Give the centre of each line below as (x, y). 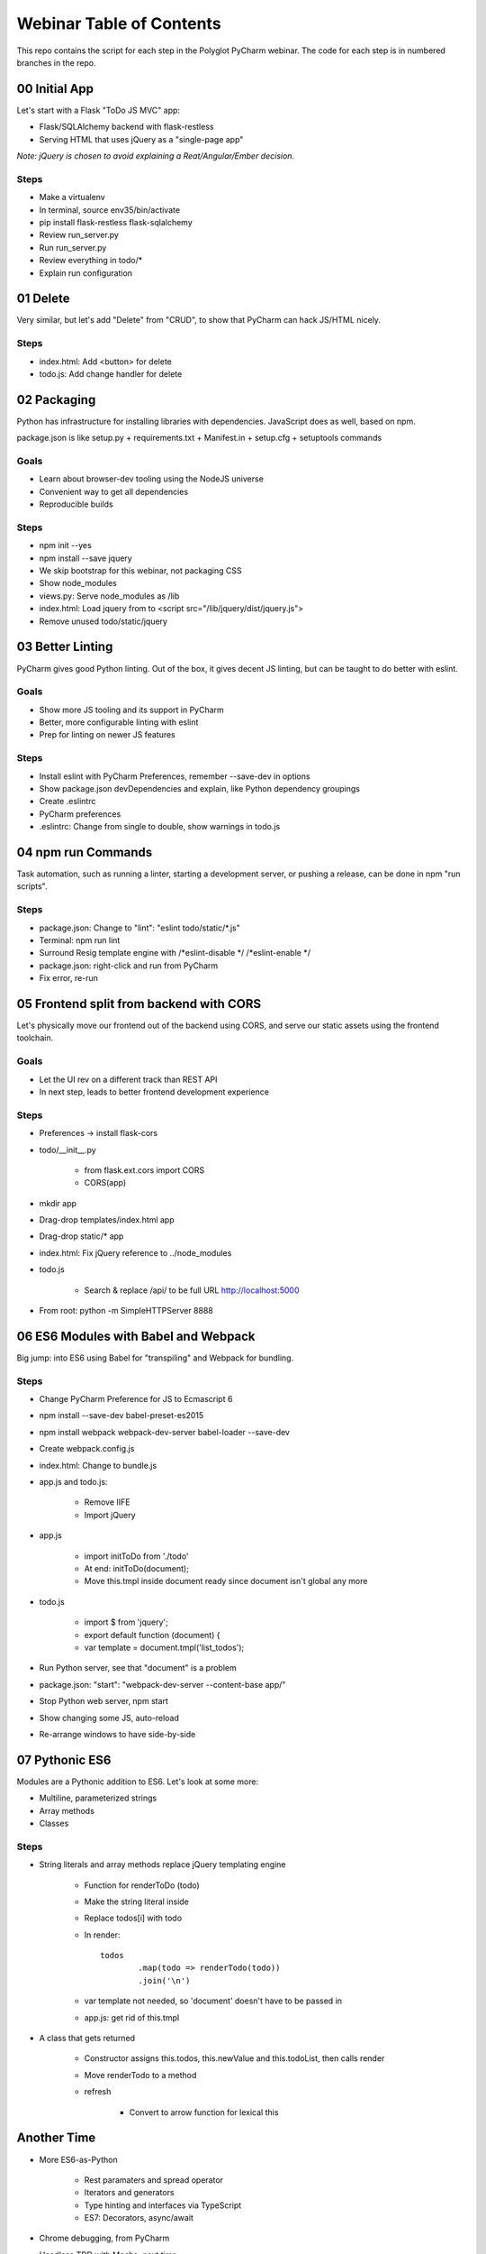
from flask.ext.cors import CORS (144, 1170)
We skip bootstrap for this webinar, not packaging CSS (140, 571)
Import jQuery (110, 1515)
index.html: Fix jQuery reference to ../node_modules (135, 1252)
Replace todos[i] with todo (133, 1918)
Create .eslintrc (67, 802)
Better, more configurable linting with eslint (119, 722)
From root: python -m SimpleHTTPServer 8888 (126, 1311)
